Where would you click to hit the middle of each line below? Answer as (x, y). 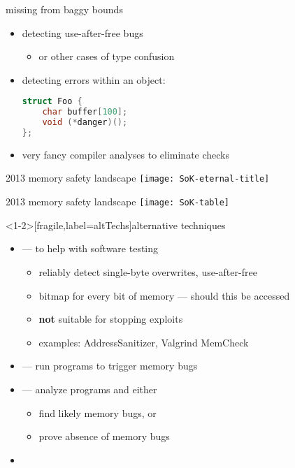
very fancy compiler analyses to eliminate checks (126, 154)
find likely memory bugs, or (98, 412)
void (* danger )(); (85, 123)
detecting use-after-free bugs (82, 32)
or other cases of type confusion (107, 56)
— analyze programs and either (89, 389)
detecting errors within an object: (94, 79)
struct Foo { (52, 102)
